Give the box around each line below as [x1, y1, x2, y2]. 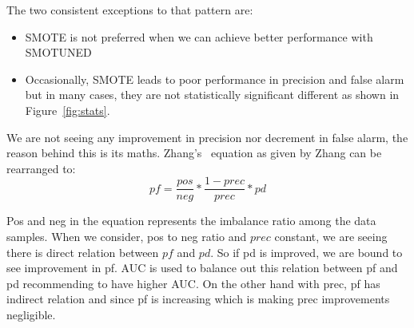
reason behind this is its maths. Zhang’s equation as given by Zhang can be [6, 144, 382, 161]
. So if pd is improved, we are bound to [210, 243, 403, 260]
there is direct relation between [6, 243, 159, 260]
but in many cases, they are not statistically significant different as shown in [25, 86, 400, 103]
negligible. [6, 306, 56, 322]
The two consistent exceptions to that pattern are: [6, 2, 253, 18]
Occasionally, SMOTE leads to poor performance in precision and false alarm [25, 70, 404, 87]
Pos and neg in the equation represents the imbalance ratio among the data [6, 212, 376, 229]
